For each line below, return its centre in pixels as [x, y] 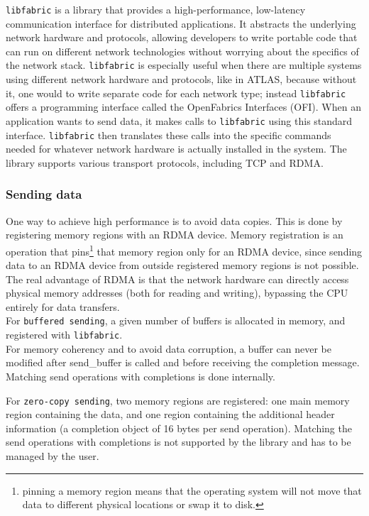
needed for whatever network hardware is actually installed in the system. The [176, 149]
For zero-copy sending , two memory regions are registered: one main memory [178, 400]
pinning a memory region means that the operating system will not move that [192, 490]
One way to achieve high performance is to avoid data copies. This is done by [174, 220]
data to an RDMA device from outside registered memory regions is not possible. [182, 265]
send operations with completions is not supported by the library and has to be [178, 442]
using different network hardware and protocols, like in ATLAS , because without [181, 79]
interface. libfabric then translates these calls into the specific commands [169, 135]
